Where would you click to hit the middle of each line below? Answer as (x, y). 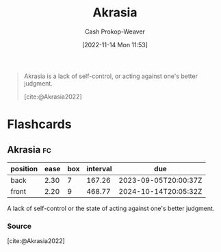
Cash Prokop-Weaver (115, 32)
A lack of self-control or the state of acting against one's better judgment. (111, 208)
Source (19, 226)
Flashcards (39, 124)
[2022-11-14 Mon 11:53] (115, 45)
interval (99, 168)
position (24, 168)
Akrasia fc (29, 150)
